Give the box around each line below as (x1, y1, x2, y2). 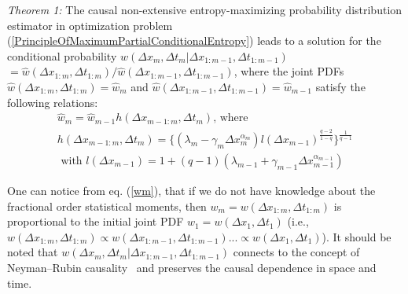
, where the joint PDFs (233, 63, 344, 79)
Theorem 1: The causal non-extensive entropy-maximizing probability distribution (7, 2, 402, 17)
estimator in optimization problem (7, 17, 173, 33)
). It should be (322, 228, 391, 244)
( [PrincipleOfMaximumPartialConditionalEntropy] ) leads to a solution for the (7, 32, 381, 49)
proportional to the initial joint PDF (7, 213, 184, 230)
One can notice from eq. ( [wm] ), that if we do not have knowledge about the (7, 182, 376, 198)
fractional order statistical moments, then (7, 197, 207, 214)
